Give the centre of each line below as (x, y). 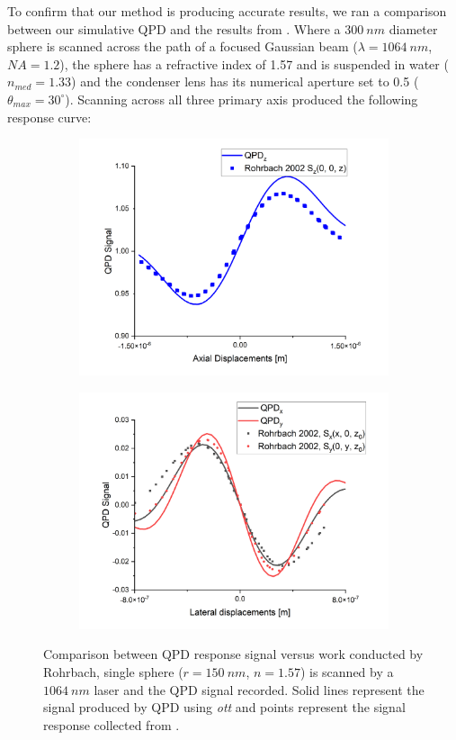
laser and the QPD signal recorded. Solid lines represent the (259, 689)
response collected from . (112, 724)
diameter (413, 28)
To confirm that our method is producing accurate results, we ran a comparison (227, 11)
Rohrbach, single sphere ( (113, 672)
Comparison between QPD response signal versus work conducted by (233, 654)
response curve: (49, 117)
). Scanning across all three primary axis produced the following (241, 99)
